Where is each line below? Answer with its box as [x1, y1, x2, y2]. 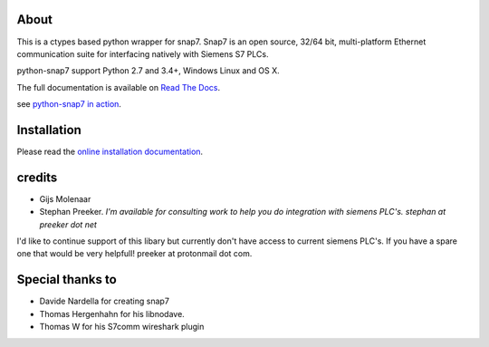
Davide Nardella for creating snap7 [39, 295, 169, 307]
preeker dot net [39, 218, 97, 230]
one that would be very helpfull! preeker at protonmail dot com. [16, 248, 253, 259]
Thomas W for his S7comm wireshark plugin [39, 322, 205, 333]
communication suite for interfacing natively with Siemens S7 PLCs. [16, 48, 269, 59]
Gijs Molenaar [39, 193, 91, 204]
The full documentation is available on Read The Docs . [16, 82, 221, 92]
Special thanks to [16, 272, 117, 287]
